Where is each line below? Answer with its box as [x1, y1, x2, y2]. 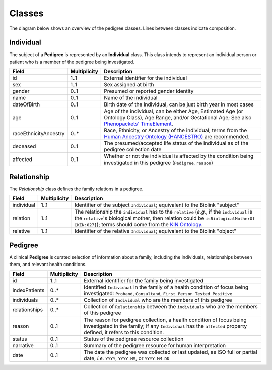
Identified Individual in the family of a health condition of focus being [84, 284, 249, 291]
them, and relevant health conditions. [9, 261, 87, 268]
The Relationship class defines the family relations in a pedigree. [9, 186, 144, 192]
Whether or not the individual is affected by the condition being [104, 153, 254, 160]
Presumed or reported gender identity [104, 88, 194, 95]
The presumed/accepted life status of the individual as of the [104, 140, 249, 147]
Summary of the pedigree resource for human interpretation [84, 342, 226, 349]
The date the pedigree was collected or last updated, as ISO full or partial [84, 349, 257, 356]
